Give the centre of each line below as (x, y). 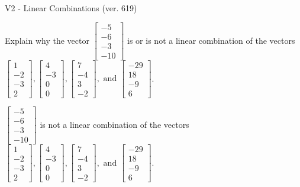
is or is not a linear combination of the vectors (211, 40)
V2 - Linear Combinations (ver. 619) (71, 8)
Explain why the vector (47, 40)
